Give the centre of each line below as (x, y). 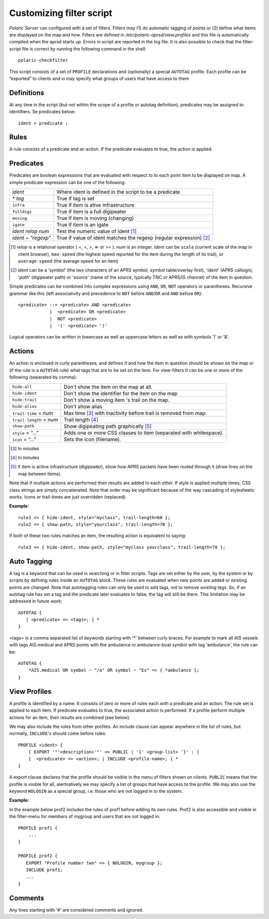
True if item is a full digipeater (91, 212)
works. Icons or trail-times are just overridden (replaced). (68, 497)
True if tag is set (75, 199)
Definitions (27, 93)
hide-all (22, 387)
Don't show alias (83, 406)
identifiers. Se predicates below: (42, 112)
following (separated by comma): (43, 377)
